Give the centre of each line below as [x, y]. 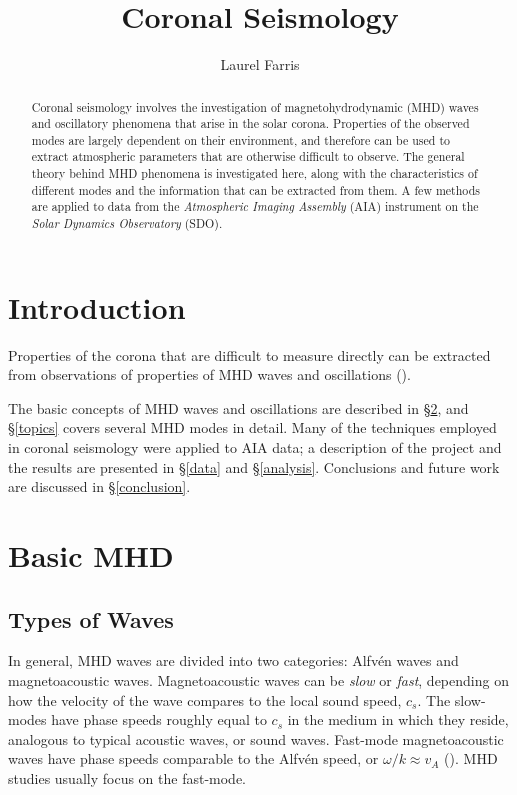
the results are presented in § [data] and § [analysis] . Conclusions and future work [254, 466]
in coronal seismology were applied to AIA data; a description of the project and [255, 447]
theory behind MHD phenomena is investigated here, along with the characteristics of [254, 173]
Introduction [97, 306]
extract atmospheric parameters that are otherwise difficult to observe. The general [248, 156]
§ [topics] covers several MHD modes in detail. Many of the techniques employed [252, 427]
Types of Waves [91, 618]
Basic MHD [91, 555]
